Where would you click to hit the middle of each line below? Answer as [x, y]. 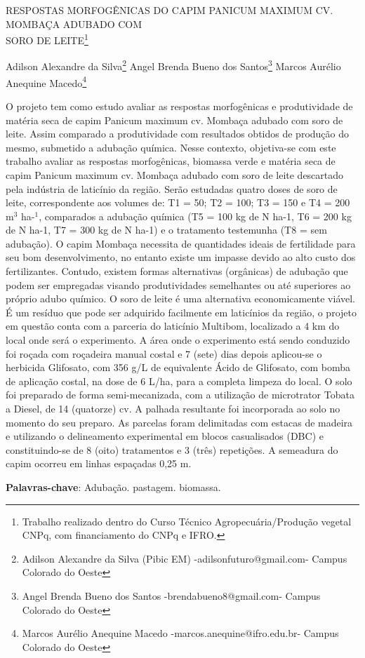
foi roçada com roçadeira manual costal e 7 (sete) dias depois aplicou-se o [164, 353]
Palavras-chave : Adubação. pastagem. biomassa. [113, 486]
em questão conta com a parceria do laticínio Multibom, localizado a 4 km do [173, 326]
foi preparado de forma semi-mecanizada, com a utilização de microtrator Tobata [180, 395]
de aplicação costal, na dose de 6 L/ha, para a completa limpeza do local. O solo [179, 381]
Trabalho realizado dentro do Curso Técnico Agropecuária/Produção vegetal [187, 521]
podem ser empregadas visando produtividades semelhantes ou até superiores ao [178, 284]
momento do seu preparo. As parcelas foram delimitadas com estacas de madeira [179, 422]
